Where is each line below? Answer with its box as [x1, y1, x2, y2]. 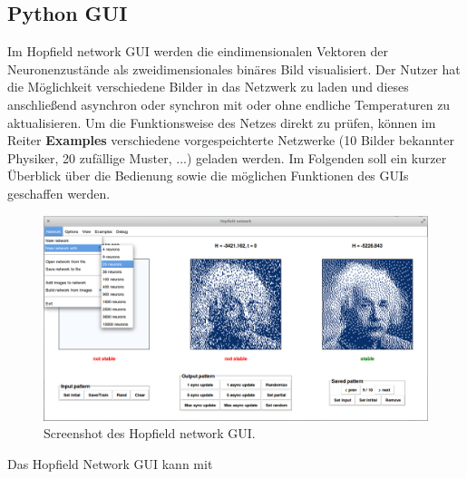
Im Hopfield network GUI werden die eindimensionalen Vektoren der [7, 42, 388, 61]
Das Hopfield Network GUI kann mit [7, 454, 213, 473]
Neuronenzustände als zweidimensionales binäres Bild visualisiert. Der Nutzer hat [7, 59, 461, 78]
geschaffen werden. [7, 183, 111, 202]
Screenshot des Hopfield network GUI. [44, 424, 256, 443]
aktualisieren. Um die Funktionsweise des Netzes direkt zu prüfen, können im [7, 112, 436, 132]
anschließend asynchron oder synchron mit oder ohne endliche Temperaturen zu [7, 94, 451, 113]
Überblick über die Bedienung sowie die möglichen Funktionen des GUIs [7, 166, 409, 185]
